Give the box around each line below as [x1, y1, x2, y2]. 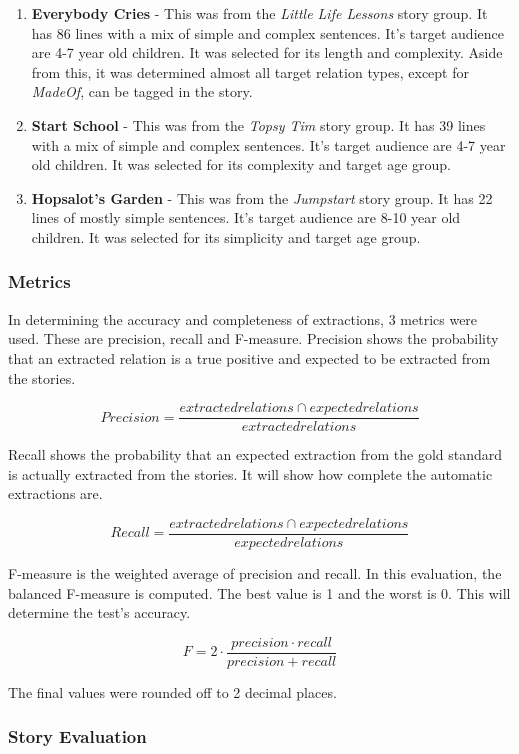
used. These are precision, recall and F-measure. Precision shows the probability [8, 328, 499, 349]
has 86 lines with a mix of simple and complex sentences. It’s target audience [31, 22, 504, 43]
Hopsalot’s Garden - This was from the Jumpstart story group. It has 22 [31, 187, 493, 208]
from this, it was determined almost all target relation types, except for [31, 61, 470, 82]
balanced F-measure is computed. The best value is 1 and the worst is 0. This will [8, 582, 511, 603]
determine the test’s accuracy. [8, 602, 191, 623]
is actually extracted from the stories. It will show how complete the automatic [8, 463, 493, 484]
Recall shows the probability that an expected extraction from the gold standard [8, 444, 503, 465]
